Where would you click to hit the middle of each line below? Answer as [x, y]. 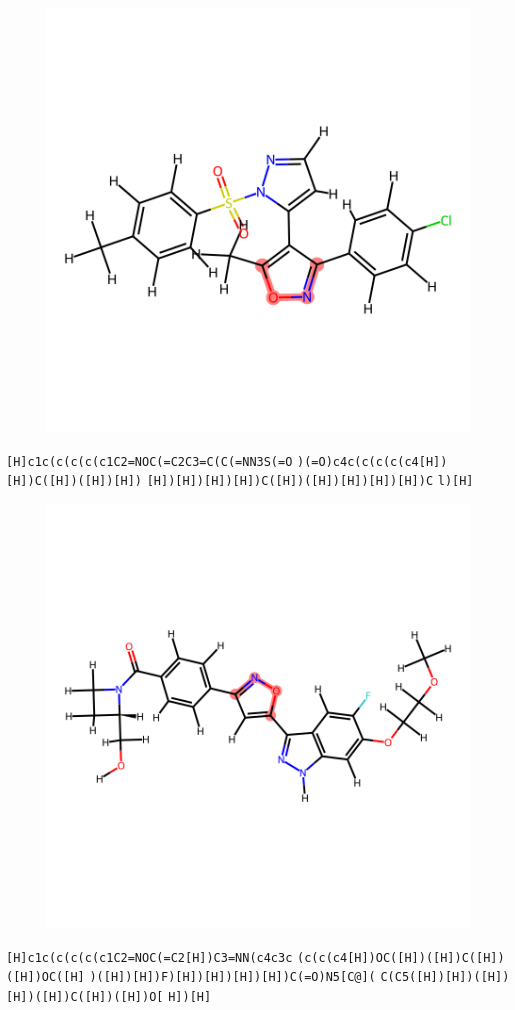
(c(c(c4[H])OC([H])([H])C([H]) [401, 957]
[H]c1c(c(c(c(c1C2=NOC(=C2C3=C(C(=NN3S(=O [149, 461]
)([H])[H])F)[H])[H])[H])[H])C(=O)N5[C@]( [232, 977]
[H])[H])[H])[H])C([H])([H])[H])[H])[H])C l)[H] [310, 481]
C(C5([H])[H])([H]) [445, 977]
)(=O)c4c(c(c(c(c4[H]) [372, 461]
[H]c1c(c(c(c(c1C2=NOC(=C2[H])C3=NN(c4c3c [149, 957]
